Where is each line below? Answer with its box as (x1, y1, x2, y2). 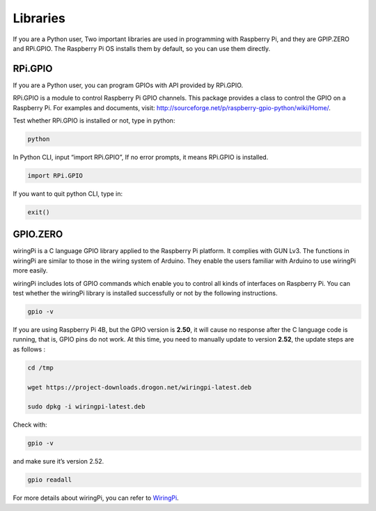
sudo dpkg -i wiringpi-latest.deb (27, 403, 146, 411)
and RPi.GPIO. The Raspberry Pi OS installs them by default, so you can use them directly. (13, 44, 271, 52)
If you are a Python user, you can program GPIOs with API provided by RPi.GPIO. (13, 81, 244, 89)
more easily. (13, 266, 48, 275)
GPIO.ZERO (13, 229, 63, 241)
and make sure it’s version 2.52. (13, 457, 104, 466)
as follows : (13, 345, 46, 353)
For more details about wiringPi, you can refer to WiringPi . (13, 494, 179, 502)
